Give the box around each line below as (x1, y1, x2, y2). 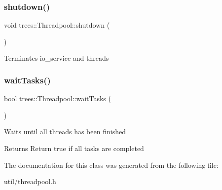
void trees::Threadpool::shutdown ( (4, 20, 110, 30)
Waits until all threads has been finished (4, 126, 126, 137)
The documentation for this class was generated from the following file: (4, 159, 219, 170)
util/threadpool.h (4, 176, 56, 187)
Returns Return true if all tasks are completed (4, 143, 144, 153)
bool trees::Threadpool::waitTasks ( (4, 93, 111, 104)
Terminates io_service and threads (4, 53, 109, 63)
